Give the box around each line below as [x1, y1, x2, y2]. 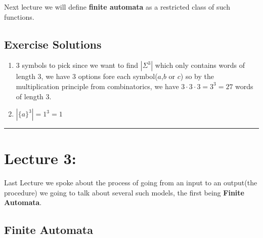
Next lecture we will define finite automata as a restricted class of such [4, 2, 230, 12]
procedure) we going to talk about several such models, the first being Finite [4, 187, 244, 197]
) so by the [180, 71, 214, 82]
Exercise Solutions [4, 36, 102, 52]
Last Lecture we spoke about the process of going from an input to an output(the [4, 177, 257, 188]
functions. [4, 11, 34, 22]
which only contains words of [155, 60, 245, 70]
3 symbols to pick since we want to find [16, 60, 139, 70]
